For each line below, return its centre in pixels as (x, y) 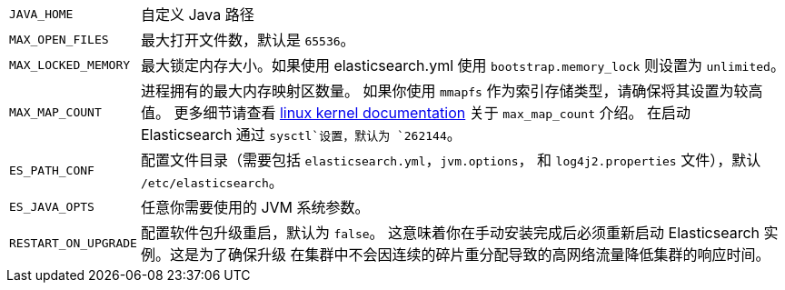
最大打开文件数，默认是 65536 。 (248, 40)
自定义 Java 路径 (197, 15)
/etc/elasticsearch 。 (212, 182)
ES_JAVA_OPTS (52, 206)
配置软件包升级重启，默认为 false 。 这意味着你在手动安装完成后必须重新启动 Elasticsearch (450, 233)
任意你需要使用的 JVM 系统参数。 (255, 207)
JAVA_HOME (41, 14)
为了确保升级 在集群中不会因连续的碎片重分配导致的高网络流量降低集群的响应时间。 (484, 255)
